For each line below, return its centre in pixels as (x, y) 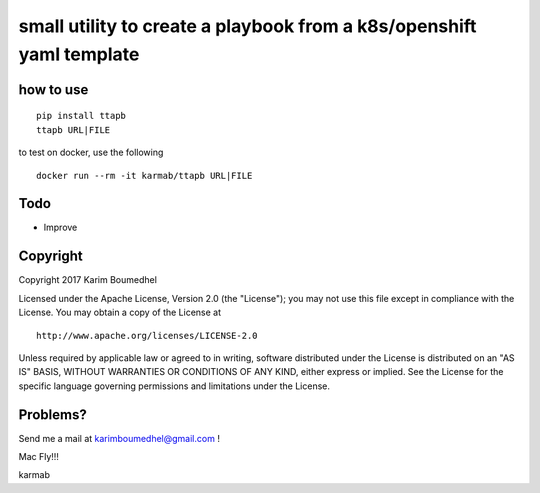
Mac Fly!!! (39, 456)
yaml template (79, 54)
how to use (53, 89)
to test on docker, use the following (91, 152)
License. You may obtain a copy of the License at (120, 312)
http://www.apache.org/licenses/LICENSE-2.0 (147, 335)
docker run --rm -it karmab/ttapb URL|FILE (144, 175)
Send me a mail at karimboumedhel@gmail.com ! (119, 438)
